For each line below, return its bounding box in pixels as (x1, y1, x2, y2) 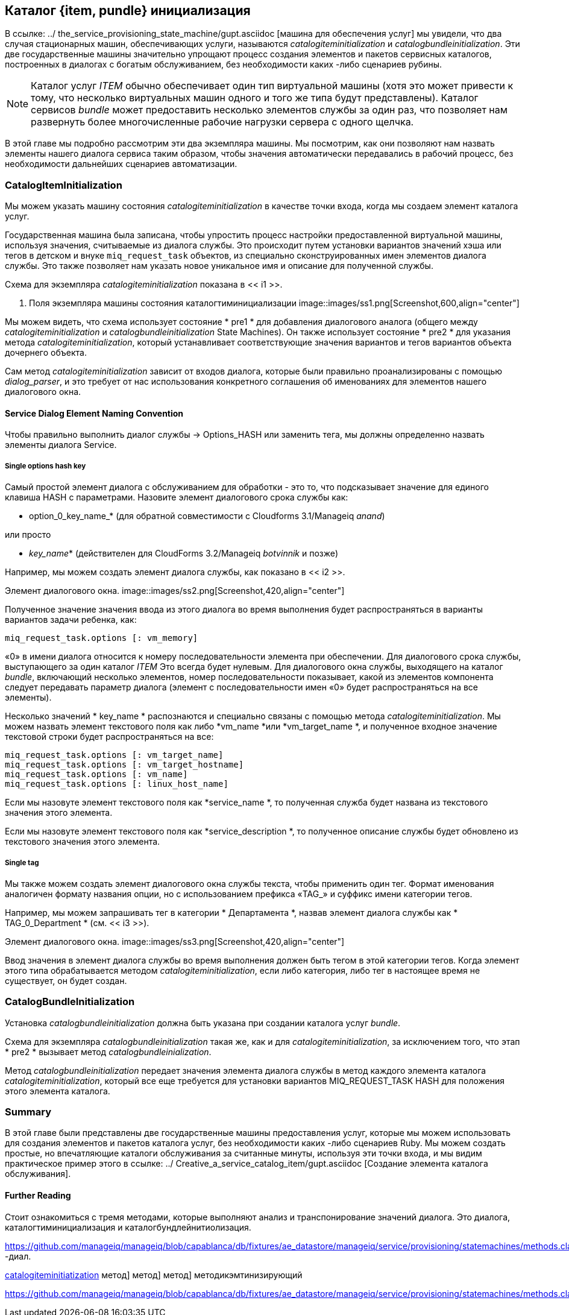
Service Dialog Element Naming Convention (5, 408, 184, 418)
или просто (5, 529, 51, 540)
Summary (5, 1106, 52, 1118)
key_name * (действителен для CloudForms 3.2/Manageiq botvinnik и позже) (29, 548, 339, 559)
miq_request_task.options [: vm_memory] (5, 633, 198, 643)
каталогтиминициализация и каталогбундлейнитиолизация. (5, 1222, 251, 1232)
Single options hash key (5, 461, 86, 470)
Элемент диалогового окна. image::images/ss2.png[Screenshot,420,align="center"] (5, 585, 345, 596)
